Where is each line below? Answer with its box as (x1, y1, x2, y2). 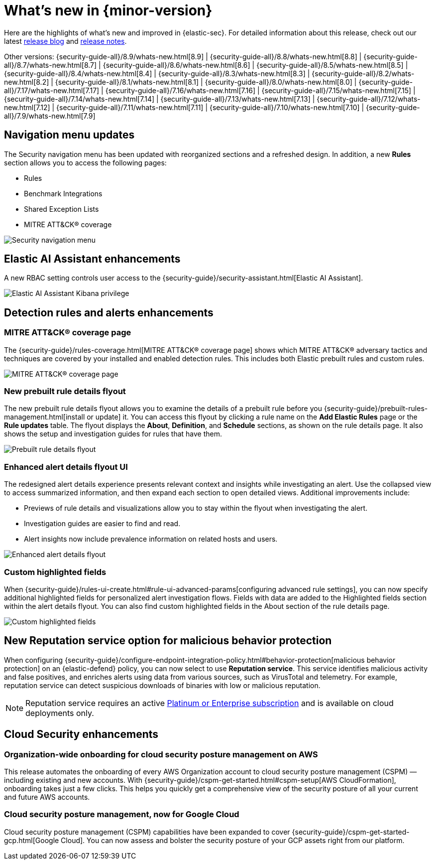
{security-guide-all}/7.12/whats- (317, 94, 421, 103)
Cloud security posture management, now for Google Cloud (4, 809, 239, 820)
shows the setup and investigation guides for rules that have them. (4, 430, 222, 438)
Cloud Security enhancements (4, 728, 159, 741)
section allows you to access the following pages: (4, 158, 167, 167)
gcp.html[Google (4, 836, 59, 845)
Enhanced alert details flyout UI (4, 461, 128, 472)
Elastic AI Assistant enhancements (4, 253, 181, 266)
